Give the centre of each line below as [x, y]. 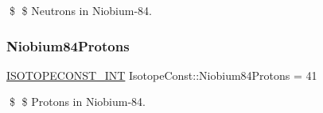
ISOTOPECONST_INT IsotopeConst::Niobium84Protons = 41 [162, 75]
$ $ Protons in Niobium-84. [77, 102]
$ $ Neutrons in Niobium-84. [80, 10]
